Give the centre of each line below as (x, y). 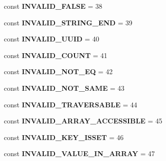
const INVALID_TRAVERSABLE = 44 (71, 104)
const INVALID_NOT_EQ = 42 (58, 71)
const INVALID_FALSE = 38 (53, 6)
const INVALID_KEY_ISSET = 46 (64, 137)
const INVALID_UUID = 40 (52, 39)
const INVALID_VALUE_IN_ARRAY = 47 (79, 153)
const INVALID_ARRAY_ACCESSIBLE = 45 (83, 121)
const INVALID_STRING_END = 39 (68, 22)
